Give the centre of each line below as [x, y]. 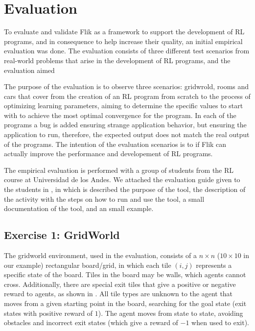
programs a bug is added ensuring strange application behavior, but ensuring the [125, 125]
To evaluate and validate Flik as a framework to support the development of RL [124, 32]
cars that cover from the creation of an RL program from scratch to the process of [127, 96]
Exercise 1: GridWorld [62, 235]
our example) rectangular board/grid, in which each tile [88, 265]
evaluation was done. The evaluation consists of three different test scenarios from [127, 51]
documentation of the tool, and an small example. [79, 208]
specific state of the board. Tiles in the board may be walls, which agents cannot [125, 274]
